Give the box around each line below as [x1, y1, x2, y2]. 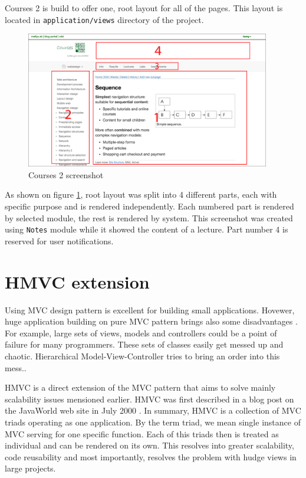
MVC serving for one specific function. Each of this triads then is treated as [5, 427, 279, 440]
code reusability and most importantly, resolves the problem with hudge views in [5, 450, 297, 463]
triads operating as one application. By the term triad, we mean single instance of [5, 415, 301, 428]
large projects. [5, 462, 56, 474]
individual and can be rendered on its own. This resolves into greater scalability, [5, 439, 294, 451]
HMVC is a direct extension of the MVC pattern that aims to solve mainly [5, 381, 276, 394]
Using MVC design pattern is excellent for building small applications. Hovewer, [5, 303, 295, 316]
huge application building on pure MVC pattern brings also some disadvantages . [5, 315, 298, 328]
